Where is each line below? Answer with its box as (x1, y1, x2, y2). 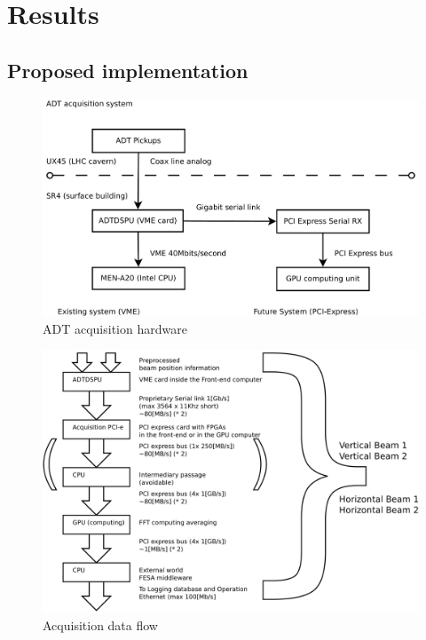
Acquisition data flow (43, 616, 158, 635)
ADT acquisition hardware (43, 319, 187, 337)
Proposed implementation (7, 56, 248, 83)
